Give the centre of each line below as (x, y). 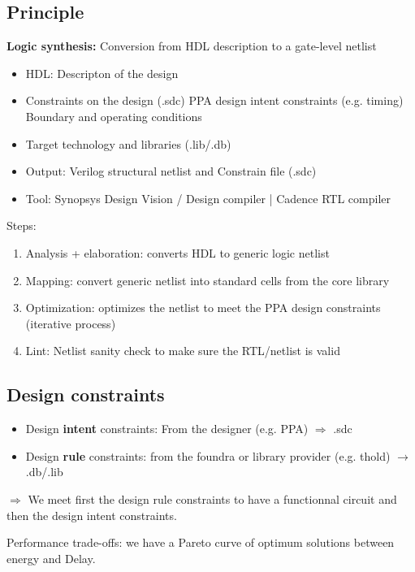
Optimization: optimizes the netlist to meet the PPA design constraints (203, 308)
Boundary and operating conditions (114, 116)
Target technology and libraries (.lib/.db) (128, 143)
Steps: (22, 225)
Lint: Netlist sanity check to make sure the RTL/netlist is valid (183, 351)
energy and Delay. (51, 558)
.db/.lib (44, 472)
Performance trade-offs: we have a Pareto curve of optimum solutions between (201, 542)
